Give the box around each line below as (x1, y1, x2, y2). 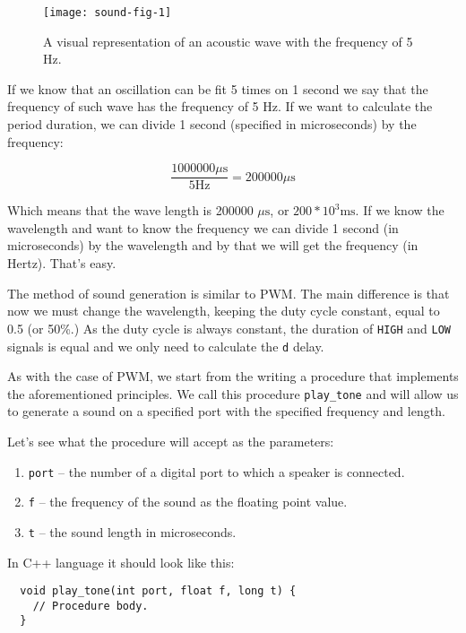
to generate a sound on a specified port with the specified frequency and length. (7, 402, 445, 421)
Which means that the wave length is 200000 (7, 201, 254, 220)
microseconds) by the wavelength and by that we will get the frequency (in (7, 236, 419, 255)
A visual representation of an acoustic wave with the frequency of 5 (43, 31, 413, 50)
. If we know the (355, 201, 444, 220)
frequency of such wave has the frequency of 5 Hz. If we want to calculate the (7, 97, 433, 116)
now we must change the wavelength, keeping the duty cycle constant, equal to (7, 301, 440, 320)
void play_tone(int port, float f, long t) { (20, 585, 297, 598)
